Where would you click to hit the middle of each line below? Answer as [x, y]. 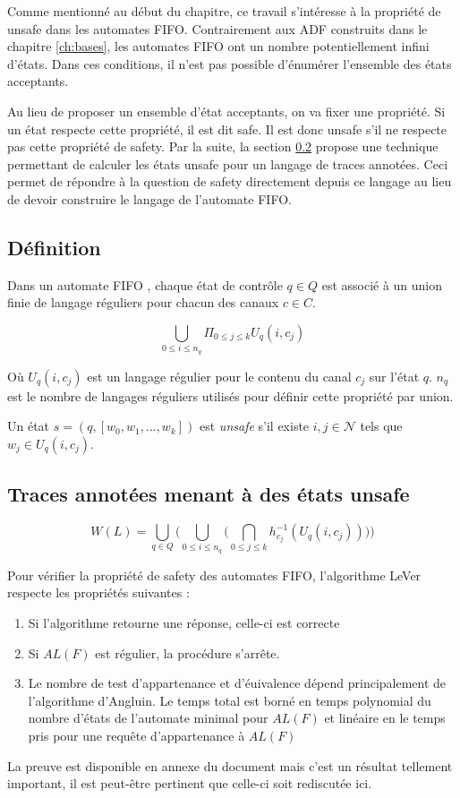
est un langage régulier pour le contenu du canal [219, 376]
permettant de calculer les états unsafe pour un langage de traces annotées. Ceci [228, 163]
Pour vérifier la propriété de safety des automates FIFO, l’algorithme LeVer [214, 575]
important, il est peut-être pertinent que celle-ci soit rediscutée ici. [190, 783]
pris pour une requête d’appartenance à [136, 735]
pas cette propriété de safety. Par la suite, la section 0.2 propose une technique [223, 146]
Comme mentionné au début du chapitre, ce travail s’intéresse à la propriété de [224, 11]
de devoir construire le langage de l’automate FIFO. [149, 198]
